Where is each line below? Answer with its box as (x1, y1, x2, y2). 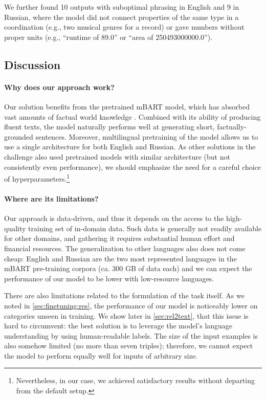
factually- (217, 121, 247, 132)
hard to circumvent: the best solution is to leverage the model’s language (4, 320, 233, 331)
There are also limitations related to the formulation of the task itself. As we (4, 290, 245, 301)
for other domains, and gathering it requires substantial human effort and (4, 233, 235, 243)
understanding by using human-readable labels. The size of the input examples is (4, 330, 258, 341)
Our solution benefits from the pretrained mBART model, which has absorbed (4, 101, 250, 112)
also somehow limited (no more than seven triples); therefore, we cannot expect (4, 340, 253, 351)
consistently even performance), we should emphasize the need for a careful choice (4, 161, 261, 172)
